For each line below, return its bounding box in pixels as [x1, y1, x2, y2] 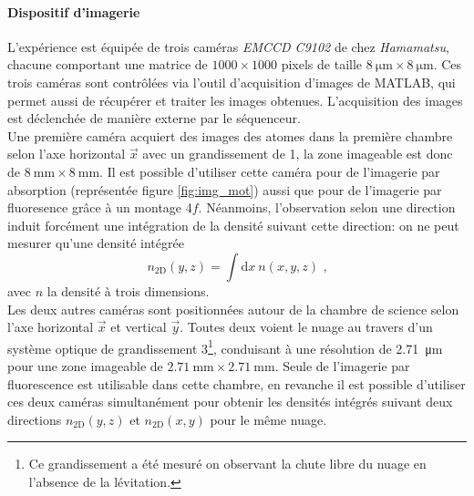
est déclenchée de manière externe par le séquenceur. [7, 108, 301, 128]
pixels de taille [281, 55, 363, 74]
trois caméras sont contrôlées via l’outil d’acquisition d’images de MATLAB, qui [7, 72, 456, 91]
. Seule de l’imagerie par [274, 356, 410, 375]
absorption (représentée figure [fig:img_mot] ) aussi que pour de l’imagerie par [7, 180, 442, 199]
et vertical [110, 317, 167, 336]
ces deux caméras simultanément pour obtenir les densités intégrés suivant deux [7, 392, 453, 411]
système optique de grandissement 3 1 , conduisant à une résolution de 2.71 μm [7, 336, 443, 357]
